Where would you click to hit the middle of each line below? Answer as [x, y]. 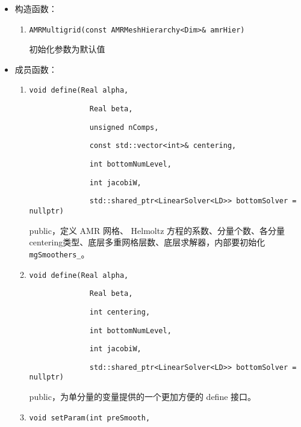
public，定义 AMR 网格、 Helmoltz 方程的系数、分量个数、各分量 [157, 230]
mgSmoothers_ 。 [59, 253]
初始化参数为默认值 [67, 49]
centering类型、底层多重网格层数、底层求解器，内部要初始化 [147, 242]
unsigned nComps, [124, 127]
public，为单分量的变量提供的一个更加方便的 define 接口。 [143, 397]
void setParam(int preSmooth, [90, 418]
